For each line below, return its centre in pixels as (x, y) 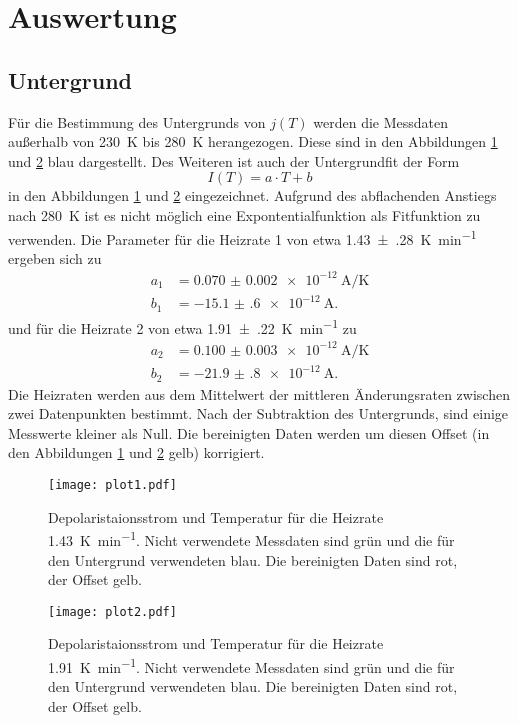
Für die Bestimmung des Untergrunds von (137, 121)
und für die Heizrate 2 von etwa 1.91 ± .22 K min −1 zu (182, 326)
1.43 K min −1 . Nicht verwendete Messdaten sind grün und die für (251, 538)
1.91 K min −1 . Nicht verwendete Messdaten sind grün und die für (251, 665)
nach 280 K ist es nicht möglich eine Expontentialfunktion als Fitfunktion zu (244, 214)
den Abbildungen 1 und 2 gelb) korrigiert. (136, 452)
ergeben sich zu (55, 257)
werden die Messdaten (381, 121)
